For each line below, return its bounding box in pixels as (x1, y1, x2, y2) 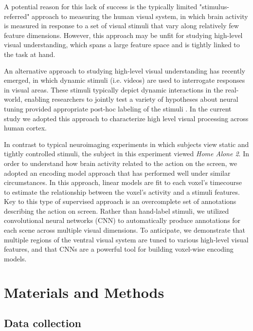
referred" (4, 11, 30, 21)
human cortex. (4, 123, 47, 133)
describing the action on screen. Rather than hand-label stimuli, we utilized (4, 205, 229, 216)
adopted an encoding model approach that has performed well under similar (4, 167, 231, 178)
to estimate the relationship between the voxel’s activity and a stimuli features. (4, 186, 240, 197)
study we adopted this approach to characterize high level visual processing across (4, 113, 249, 123)
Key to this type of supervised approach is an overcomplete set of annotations (4, 196, 236, 206)
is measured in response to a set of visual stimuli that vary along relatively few (4, 20, 239, 31)
